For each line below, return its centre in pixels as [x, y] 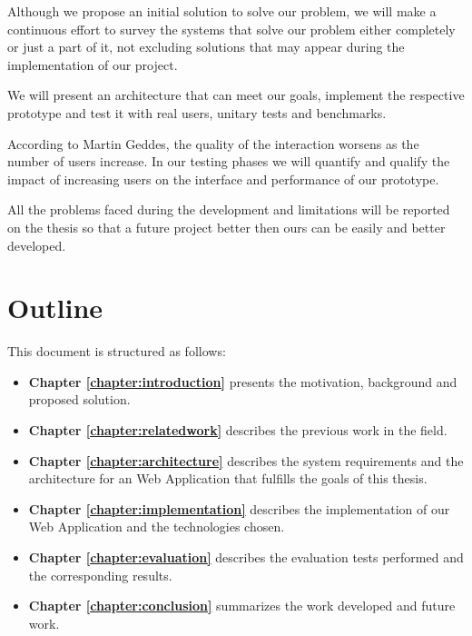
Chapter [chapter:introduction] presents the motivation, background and [243, 381]
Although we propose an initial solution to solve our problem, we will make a [222, 11]
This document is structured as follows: [117, 351]
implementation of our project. [93, 64]
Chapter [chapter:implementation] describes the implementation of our [239, 508]
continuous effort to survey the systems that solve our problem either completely [231, 29]
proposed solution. [79, 399]
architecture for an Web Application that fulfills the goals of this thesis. [228, 478]
